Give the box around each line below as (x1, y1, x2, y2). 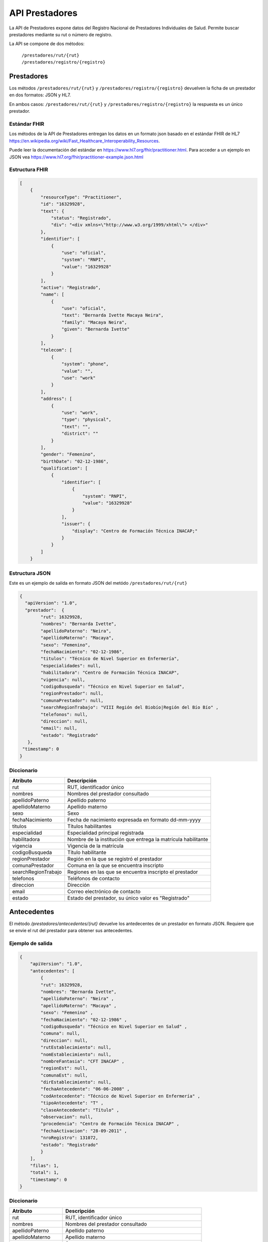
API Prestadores (9, 7, 78, 18)
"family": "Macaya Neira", (61, 319, 128, 325)
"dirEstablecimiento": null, (40, 1080, 112, 1085)
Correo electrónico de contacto (67, 888, 141, 895)
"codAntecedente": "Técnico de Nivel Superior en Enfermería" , (40, 1093, 201, 1099)
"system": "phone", (61, 361, 109, 367)
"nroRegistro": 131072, (40, 1135, 99, 1141)
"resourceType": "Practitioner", (40, 194, 122, 200)
